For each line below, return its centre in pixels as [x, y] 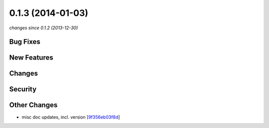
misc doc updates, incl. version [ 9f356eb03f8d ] [71, 117]
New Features [31, 58]
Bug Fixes [25, 42]
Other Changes [33, 105]
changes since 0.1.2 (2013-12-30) [44, 28]
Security [23, 89]
